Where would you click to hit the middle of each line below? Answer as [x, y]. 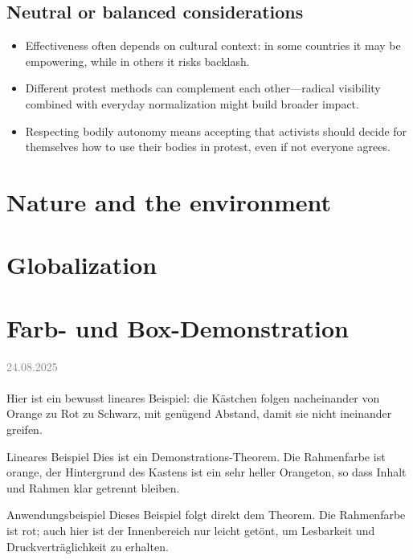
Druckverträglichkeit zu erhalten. [88, 546]
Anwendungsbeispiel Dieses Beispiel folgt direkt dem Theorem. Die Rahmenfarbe [206, 515]
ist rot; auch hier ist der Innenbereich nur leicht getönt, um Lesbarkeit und [191, 530]
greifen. [25, 429]
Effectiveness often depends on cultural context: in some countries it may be [213, 45]
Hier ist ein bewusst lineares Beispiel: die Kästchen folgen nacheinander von [193, 397]
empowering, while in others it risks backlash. [137, 61]
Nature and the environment [169, 201]
